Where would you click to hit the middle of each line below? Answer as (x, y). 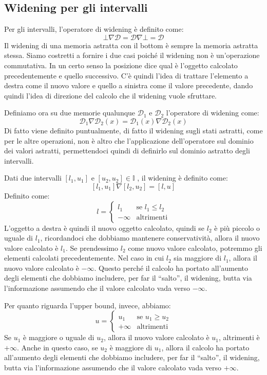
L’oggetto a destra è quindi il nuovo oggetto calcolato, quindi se (104, 228)
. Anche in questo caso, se (57, 347)
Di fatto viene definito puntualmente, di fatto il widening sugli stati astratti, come (133, 130)
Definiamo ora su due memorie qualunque (70, 113)
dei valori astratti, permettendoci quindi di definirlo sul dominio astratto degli (127, 151)
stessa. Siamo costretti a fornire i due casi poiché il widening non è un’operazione (132, 55)
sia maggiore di (198, 258)
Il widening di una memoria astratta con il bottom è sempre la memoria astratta (131, 45)
